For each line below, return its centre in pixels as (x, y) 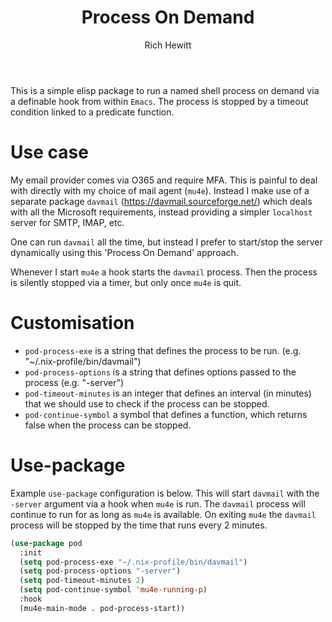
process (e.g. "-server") (74, 382)
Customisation (72, 323)
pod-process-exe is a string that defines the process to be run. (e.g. (163, 350)
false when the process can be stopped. (108, 425)
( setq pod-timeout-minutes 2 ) (82, 581)
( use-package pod (46, 543)
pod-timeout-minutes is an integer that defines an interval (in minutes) (168, 393)
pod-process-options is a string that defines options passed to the (160, 372)
